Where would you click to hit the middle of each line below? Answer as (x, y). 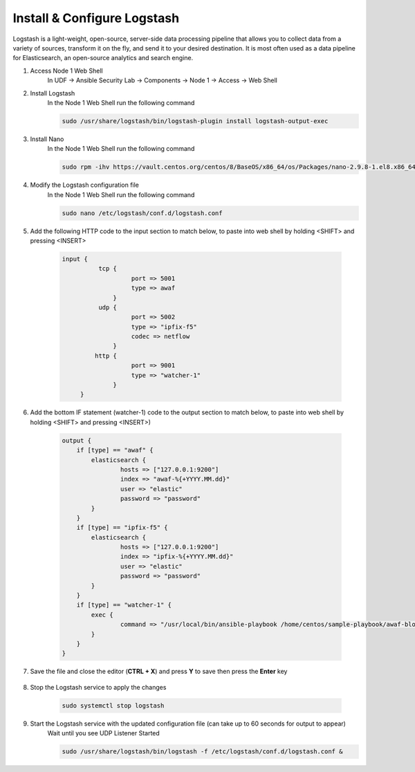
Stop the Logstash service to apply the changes (98, 687)
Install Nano (47, 139)
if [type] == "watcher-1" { (124, 605)
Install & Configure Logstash (96, 18)
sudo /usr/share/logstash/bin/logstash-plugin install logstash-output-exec (195, 121)
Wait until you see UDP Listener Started (104, 733)
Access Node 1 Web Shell (66, 71)
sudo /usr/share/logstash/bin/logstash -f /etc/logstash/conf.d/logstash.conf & (202, 752)
